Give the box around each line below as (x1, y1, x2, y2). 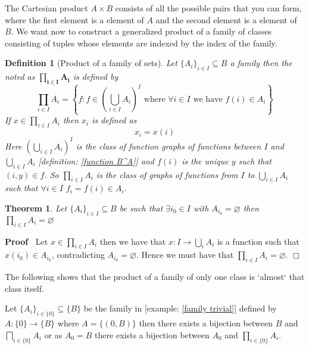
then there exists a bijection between (139, 317, 273, 329)
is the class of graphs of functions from (96, 168, 238, 180)
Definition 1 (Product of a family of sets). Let (5, 57, 177, 69)
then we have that (99, 235, 166, 247)
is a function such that (217, 235, 299, 247)
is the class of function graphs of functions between (76, 139, 261, 152)
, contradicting (51, 248, 105, 261)
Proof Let (5, 235, 48, 247)
